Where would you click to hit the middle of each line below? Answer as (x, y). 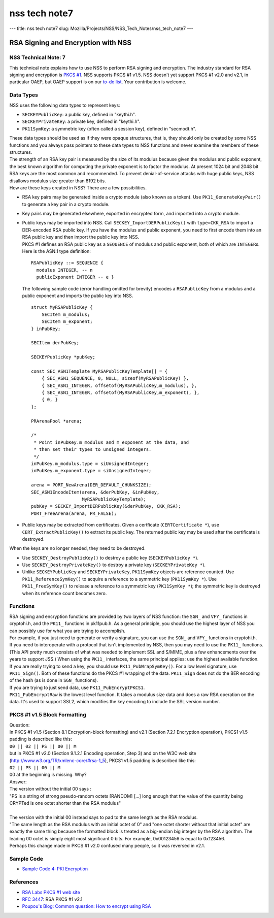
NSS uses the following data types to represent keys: (65, 105)
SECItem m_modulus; (66, 314)
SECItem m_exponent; (67, 322)
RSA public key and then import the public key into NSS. (81, 237)
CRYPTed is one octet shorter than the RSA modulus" (65, 803)
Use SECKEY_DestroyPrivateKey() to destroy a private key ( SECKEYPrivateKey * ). (114, 565)
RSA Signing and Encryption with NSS (71, 43)
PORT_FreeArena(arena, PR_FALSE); (74, 513)
